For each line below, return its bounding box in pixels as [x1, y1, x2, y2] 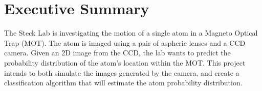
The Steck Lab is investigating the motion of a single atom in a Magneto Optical [4, 27, 258, 38]
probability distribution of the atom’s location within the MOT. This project [4, 57, 246, 68]
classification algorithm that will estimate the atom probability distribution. [4, 77, 243, 88]
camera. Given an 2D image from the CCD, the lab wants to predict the [4, 47, 231, 58]
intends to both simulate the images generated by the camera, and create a [4, 67, 239, 78]
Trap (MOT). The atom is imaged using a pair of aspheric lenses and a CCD [4, 37, 246, 48]
